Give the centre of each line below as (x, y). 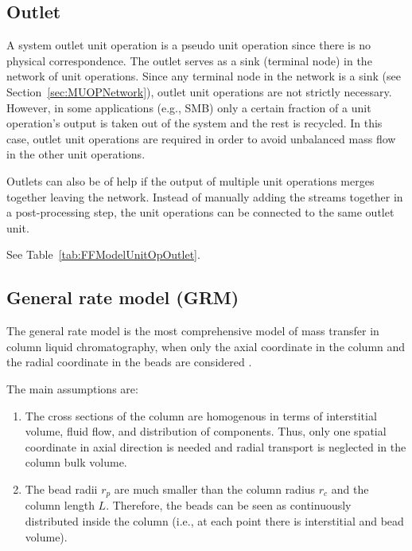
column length (60, 505)
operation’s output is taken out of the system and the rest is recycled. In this (194, 123)
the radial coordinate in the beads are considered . (129, 362)
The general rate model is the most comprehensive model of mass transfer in (193, 331)
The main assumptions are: (72, 388)
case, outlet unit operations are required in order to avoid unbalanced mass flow (201, 138)
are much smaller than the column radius (215, 488)
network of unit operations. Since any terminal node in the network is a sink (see (204, 76)
